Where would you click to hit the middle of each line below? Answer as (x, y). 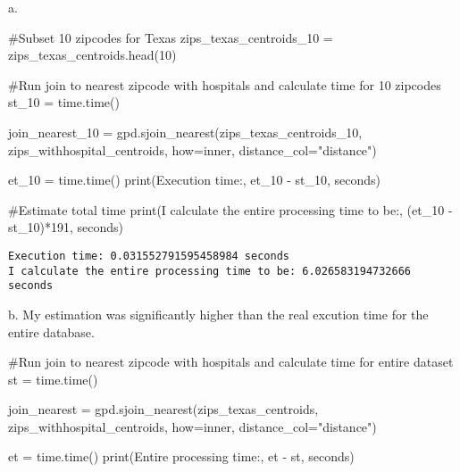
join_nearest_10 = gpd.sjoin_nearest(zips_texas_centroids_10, (185, 132)
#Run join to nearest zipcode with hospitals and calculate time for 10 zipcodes (225, 84)
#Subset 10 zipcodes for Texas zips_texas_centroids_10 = (171, 37)
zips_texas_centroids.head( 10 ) (92, 55)
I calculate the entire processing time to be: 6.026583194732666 (210, 271)
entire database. (51, 331)
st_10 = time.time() (64, 102)
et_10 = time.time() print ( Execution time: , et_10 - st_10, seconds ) (195, 180)
